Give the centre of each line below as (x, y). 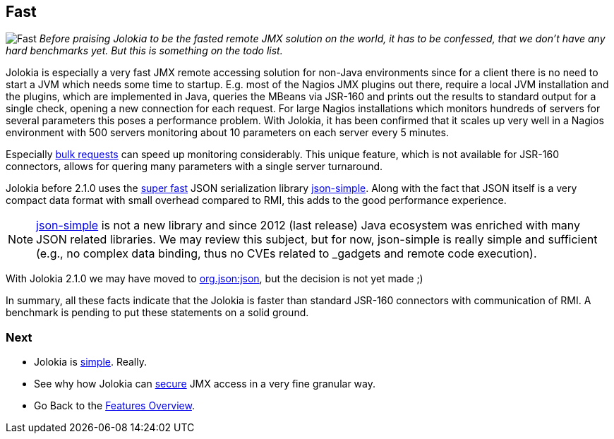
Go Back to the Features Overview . (115, 406)
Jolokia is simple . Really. (91, 362)
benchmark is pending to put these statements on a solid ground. (157, 313)
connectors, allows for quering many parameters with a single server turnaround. (194, 167)
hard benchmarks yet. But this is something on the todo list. (144, 51)
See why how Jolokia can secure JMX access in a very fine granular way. (205, 384)
